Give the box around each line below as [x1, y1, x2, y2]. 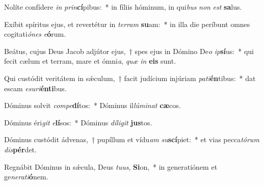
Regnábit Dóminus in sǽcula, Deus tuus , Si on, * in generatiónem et [4, 161, 218, 172]
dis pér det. [4, 144, 37, 154]
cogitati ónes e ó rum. [4, 29, 66, 39]
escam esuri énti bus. [4, 83, 67, 93]
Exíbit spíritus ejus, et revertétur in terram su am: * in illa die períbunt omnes [4, 18, 250, 29]
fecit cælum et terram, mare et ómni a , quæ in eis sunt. [4, 56, 176, 66]
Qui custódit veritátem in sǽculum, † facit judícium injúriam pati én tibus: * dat [4, 72, 256, 83]
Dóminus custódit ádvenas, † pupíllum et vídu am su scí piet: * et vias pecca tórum [4, 134, 259, 145]
